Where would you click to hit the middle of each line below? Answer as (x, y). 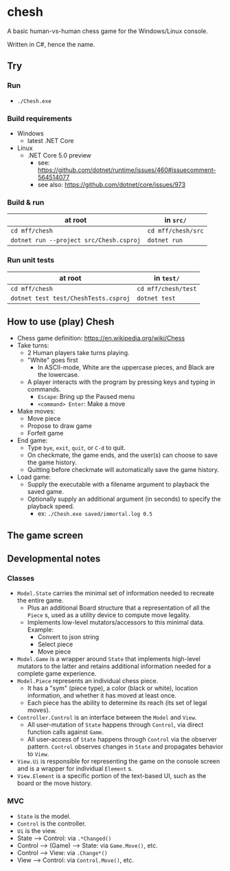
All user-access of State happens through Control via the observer (122, 740)
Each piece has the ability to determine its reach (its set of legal (117, 703)
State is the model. (44, 816)
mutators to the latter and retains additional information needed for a (114, 666)
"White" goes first (53, 360)
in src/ (175, 220)
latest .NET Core (50, 140)
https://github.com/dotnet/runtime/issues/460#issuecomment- (127, 170)
